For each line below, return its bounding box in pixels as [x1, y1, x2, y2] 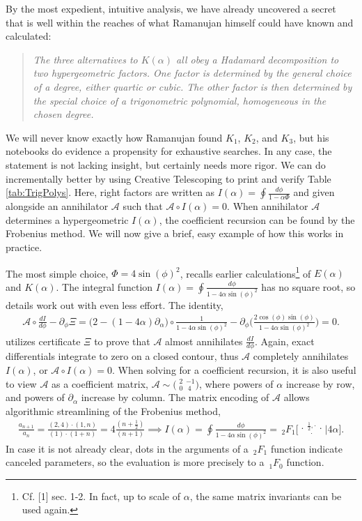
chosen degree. [33, 107, 94, 121]
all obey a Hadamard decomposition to [176, 52, 339, 66]
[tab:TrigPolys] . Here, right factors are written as [6, 185, 215, 199]
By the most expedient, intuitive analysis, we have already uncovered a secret [6, 1, 336, 15]
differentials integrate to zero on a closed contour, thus [6, 349, 239, 363]
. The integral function [56, 279, 153, 294]
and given [293, 185, 335, 199]
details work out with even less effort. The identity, [6, 297, 223, 312]
